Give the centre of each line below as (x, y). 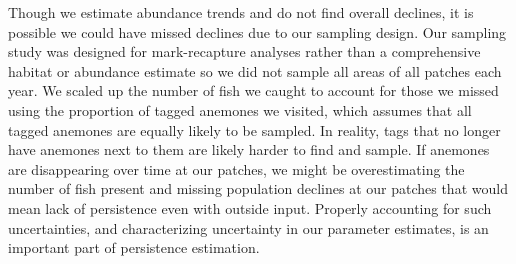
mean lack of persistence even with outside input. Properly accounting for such (250, 207)
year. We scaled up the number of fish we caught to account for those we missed (253, 90)
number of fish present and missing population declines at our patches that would (258, 188)
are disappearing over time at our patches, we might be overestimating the (236, 168)
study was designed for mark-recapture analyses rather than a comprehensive (244, 51)
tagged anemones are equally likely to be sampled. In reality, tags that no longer (254, 129)
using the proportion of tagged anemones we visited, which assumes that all (240, 109)
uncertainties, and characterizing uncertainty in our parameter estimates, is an (248, 227)
